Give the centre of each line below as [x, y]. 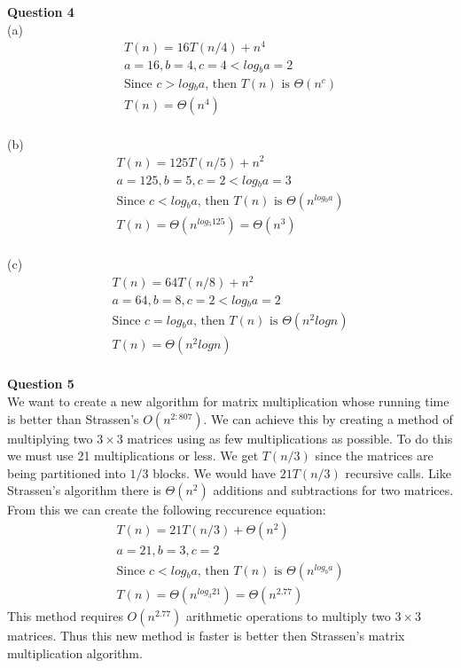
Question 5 [41, 384]
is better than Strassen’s [73, 418]
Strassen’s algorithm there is [84, 490]
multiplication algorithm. [75, 652]
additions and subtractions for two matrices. [333, 490]
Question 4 [41, 12]
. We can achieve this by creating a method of [328, 418]
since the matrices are [374, 456]
